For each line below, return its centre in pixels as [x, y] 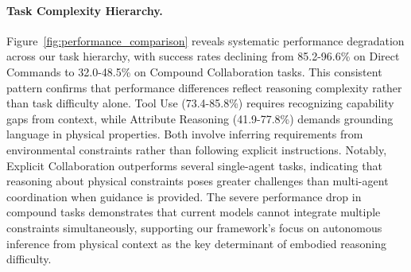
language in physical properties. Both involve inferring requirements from [185, 134]
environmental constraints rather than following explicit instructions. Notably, [197, 149]
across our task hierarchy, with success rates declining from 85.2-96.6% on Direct [203, 56]
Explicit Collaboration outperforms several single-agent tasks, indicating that [194, 165]
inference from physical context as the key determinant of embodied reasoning [196, 243]
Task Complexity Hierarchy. [85, 10]
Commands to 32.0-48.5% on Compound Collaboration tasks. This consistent [194, 71]
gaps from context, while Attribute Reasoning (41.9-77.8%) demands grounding [200, 118]
